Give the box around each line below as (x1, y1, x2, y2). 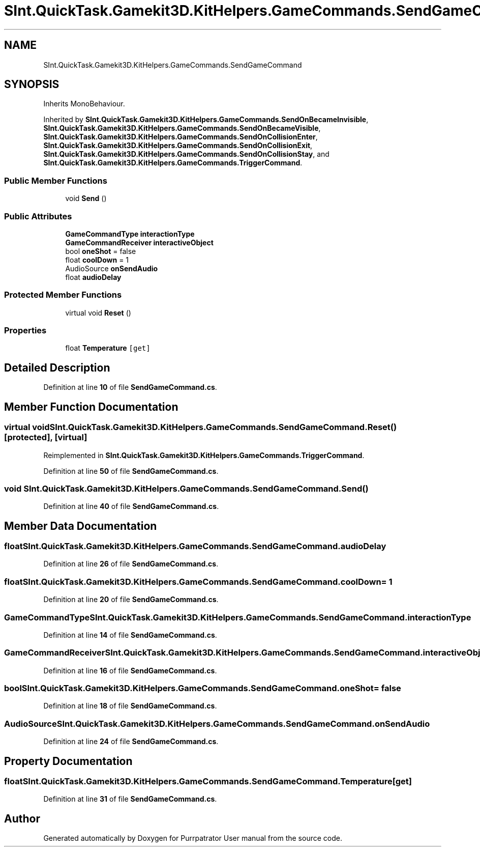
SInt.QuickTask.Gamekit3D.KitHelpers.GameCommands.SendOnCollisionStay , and (43, 150, 329, 159)
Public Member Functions (4, 175, 107, 186)
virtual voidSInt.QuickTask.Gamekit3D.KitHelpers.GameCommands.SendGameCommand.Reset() (4, 422, 397, 433)
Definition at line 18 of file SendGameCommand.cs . (43, 701, 217, 711)
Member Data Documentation (4, 519, 157, 532)
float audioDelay (65, 272, 122, 281)
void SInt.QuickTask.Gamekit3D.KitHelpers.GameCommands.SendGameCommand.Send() (4, 483, 369, 494)
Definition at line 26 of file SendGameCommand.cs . (43, 559, 219, 569)
